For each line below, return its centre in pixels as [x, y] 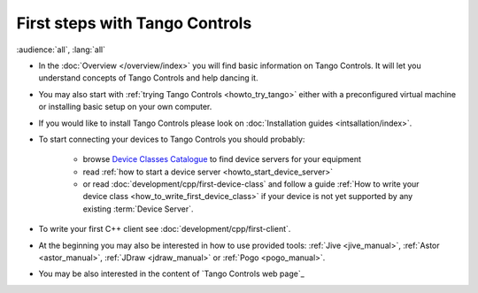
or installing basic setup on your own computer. [125, 107]
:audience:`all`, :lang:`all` [61, 50]
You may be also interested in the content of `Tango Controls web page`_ [171, 274]
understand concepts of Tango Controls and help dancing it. [148, 78]
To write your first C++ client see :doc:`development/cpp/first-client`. [165, 229]
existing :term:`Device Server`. [138, 209]
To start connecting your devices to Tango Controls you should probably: [172, 139]
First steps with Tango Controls [134, 23]
